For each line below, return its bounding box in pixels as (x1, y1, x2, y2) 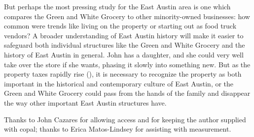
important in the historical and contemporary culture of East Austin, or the (4, 78, 234, 88)
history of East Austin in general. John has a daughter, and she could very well (4, 49, 244, 59)
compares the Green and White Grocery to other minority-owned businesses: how (4, 11, 250, 21)
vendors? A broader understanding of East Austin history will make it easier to (4, 30, 244, 40)
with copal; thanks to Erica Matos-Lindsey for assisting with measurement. (4, 124, 231, 134)
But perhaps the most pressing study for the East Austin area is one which (4, 1, 231, 11)
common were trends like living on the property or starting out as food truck (4, 21, 237, 31)
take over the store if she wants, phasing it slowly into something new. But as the (4, 59, 251, 69)
